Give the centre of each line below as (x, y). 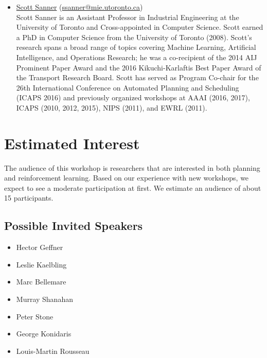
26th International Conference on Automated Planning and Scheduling (128, 87)
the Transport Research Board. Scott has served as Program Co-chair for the (137, 77)
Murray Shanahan (44, 299)
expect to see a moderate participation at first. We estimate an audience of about (133, 187)
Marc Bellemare (41, 282)
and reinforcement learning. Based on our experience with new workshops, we (127, 178)
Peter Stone (35, 316)
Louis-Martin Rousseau (53, 351)
